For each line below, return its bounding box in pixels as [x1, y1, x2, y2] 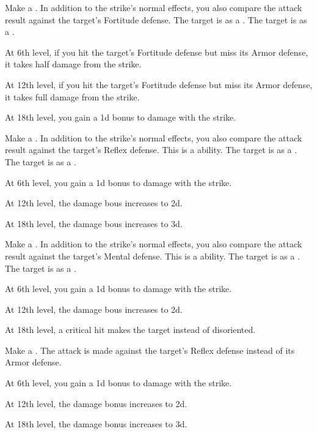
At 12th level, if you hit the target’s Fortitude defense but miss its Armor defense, [5, 78, 313, 91]
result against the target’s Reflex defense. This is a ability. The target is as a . [5, 143, 297, 156]
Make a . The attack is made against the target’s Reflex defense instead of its [5, 343, 295, 356]
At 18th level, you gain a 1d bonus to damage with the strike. [5, 111, 236, 124]
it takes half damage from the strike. [5, 58, 142, 70]
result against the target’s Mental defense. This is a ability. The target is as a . [5, 249, 300, 262]
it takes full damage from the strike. [5, 90, 140, 103]
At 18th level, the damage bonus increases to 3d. [5, 417, 188, 430]
